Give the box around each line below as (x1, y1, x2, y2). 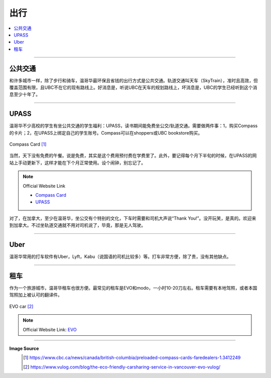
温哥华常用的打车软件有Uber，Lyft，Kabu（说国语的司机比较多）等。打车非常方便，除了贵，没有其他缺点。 (9, 254, 231, 260)
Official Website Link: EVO (23, 326, 77, 332)
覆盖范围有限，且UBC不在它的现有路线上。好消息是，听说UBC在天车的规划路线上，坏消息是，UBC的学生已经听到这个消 (9, 84, 257, 90)
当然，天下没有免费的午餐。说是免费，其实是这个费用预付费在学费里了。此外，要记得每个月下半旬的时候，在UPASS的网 (9, 153, 257, 159)
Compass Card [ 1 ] (9, 141, 47, 148)
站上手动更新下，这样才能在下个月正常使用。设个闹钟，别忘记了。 (9, 160, 146, 166)
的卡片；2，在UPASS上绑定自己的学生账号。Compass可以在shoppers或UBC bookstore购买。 (9, 130, 203, 136)
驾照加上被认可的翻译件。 (9, 292, 62, 298)
